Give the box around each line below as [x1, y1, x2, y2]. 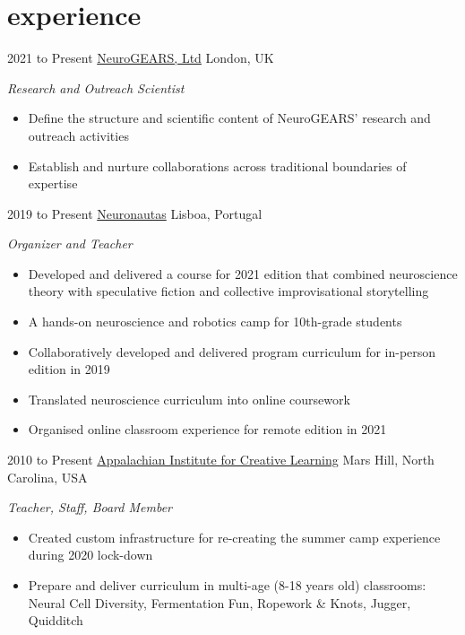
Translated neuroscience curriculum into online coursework [28, 389, 350, 408]
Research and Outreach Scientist [7, 78, 185, 97]
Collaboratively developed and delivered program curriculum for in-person [28, 342, 436, 361]
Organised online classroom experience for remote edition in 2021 [28, 420, 387, 439]
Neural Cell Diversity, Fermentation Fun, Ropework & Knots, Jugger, [28, 593, 411, 612]
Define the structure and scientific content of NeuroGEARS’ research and [28, 109, 431, 127]
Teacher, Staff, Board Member [7, 498, 172, 517]
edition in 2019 [28, 360, 110, 378]
